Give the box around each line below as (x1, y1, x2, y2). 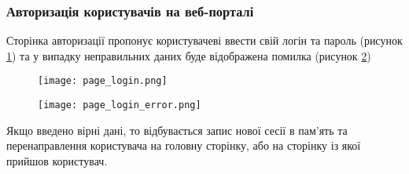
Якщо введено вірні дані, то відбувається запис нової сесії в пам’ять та (6, 121, 348, 138)
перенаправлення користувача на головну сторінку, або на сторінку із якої (6, 137, 361, 154)
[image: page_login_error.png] (38, 100, 201, 111)
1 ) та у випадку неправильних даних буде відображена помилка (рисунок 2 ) (6, 47, 371, 63)
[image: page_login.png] (38, 75, 168, 87)
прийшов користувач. (6, 152, 108, 169)
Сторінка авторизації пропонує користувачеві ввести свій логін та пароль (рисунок (6, 32, 403, 49)
